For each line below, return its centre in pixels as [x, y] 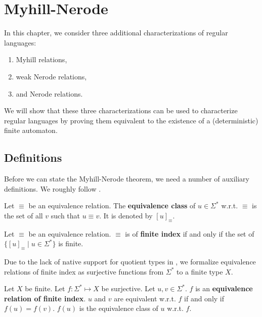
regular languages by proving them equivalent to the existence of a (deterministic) [131, 120]
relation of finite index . [45, 298]
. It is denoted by [126, 215]
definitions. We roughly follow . [53, 188]
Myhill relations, [41, 59]
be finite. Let [45, 288]
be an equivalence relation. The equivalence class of [112, 206]
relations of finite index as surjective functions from [84, 271]
